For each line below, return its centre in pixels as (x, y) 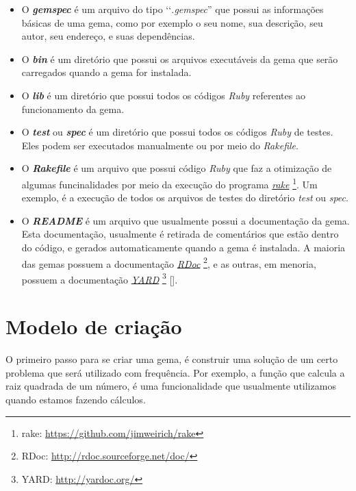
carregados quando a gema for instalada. (106, 72)
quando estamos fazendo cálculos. (76, 399)
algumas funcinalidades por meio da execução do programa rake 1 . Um (169, 183)
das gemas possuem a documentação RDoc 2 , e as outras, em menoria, (169, 262)
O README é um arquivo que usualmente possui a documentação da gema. (186, 220)
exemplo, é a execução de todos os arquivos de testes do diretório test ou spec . (185, 198)
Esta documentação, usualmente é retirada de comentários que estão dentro (180, 234)
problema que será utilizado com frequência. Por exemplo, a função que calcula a (175, 372)
